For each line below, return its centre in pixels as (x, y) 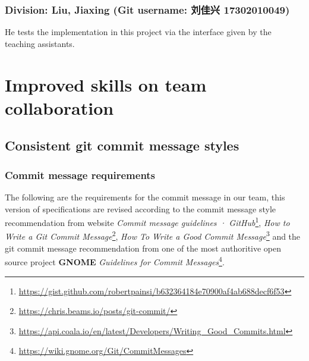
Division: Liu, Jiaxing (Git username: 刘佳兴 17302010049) (147, 9)
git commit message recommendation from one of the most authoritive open (143, 248)
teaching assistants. (40, 43)
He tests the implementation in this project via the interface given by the (138, 32)
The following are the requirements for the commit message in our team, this (145, 197)
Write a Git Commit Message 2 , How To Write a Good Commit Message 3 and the (153, 236)
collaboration (59, 107)
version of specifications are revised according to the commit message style (141, 208)
